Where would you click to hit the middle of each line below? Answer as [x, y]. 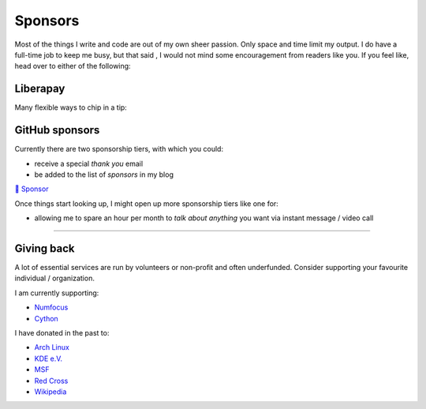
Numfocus [51, 307]
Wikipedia [50, 392]
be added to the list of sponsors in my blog [104, 174]
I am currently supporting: [57, 293]
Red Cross [51, 381]
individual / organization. [54, 278]
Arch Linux [52, 347]
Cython [46, 318]
